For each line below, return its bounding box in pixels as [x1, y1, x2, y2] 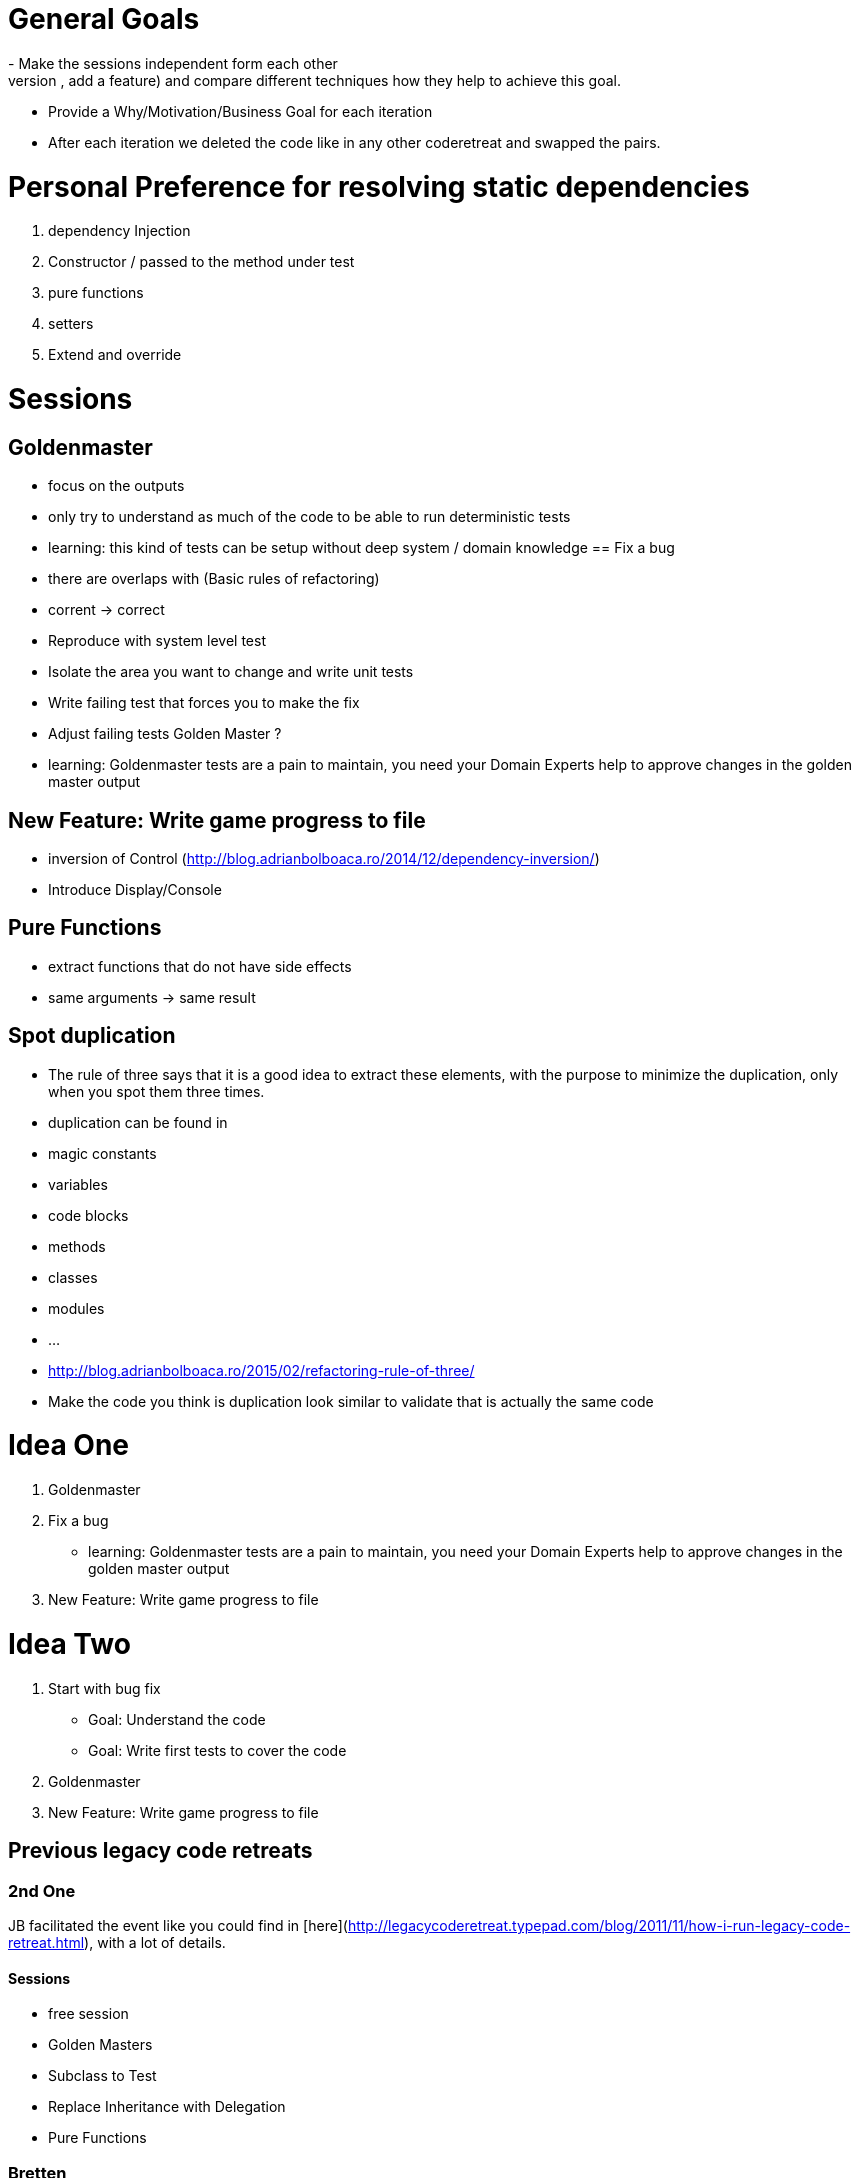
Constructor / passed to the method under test [48, 253, 355, 271]
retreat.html [8, 1933, 85, 1951]
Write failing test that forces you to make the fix [48, 694, 360, 712]
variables [48, 1175, 108, 1193]
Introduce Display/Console [48, 881, 222, 899]
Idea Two [8, 1626, 131, 1661]
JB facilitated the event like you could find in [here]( [8, 1916, 348, 1934]
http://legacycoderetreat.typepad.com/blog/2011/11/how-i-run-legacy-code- [347, 1916, 851, 1934]
